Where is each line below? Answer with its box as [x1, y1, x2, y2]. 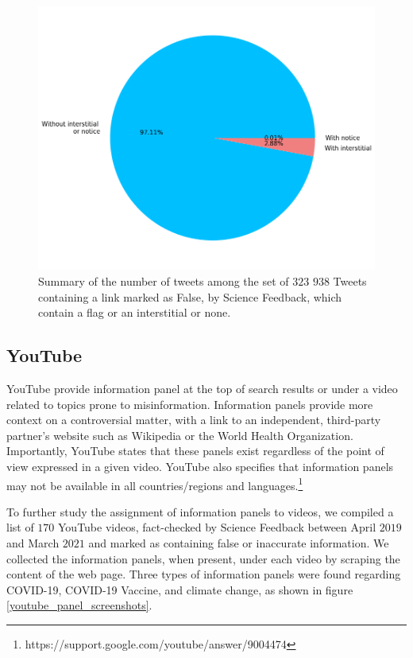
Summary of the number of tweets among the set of [38, 272, 289, 289]
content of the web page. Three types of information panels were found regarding [6, 566, 401, 582]
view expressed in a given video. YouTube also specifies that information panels [6, 457, 394, 474]
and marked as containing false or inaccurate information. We [88, 534, 389, 551]
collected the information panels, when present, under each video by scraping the [6, 550, 400, 567]
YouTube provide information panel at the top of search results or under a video [6, 380, 398, 396]
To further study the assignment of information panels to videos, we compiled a [6, 503, 394, 520]
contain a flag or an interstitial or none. [38, 304, 231, 321]
